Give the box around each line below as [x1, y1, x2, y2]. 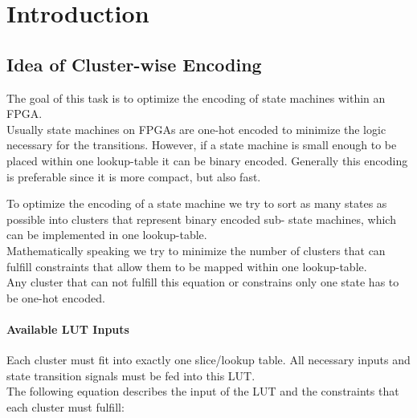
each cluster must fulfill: [6, 398, 125, 415]
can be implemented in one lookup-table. [6, 226, 207, 243]
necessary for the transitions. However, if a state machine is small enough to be [6, 136, 397, 153]
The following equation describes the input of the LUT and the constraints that [6, 383, 399, 400]
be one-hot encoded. [6, 289, 105, 306]
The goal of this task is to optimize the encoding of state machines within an [6, 89, 386, 106]
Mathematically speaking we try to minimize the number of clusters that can [6, 241, 386, 258]
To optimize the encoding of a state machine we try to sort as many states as [6, 195, 387, 212]
